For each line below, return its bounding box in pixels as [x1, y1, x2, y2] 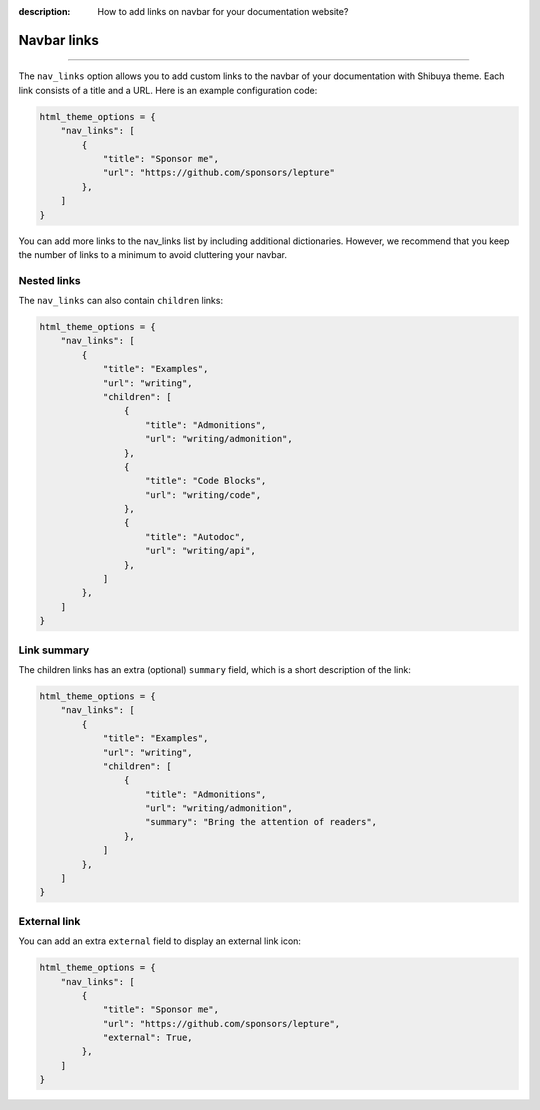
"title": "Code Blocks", [145, 475, 267, 487]
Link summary [18, 643, 90, 657]
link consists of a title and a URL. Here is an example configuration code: [18, 84, 318, 96]
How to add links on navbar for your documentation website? [97, 6, 349, 17]
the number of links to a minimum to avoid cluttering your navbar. [18, 248, 288, 260]
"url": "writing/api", [145, 545, 257, 557]
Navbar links [18, 31, 100, 49]
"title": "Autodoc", [145, 531, 246, 542]
